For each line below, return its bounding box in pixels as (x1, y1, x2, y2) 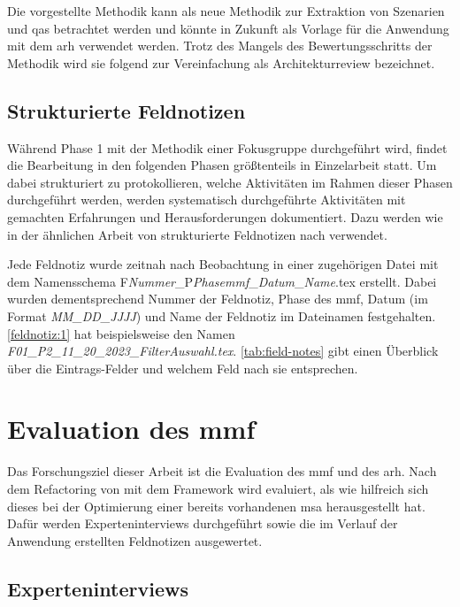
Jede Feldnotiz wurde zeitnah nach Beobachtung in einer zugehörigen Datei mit (7, 255, 439, 273)
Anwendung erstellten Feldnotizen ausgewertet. (7, 531, 263, 549)
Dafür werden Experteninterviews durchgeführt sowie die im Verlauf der (7, 514, 398, 533)
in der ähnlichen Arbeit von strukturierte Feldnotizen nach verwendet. (7, 225, 387, 243)
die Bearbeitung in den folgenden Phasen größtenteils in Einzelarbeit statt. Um (7, 156, 437, 174)
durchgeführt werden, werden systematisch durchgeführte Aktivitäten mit (7, 190, 406, 209)
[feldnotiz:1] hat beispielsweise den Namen (7, 324, 235, 342)
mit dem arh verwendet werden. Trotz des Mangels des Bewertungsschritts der (7, 36, 433, 55)
